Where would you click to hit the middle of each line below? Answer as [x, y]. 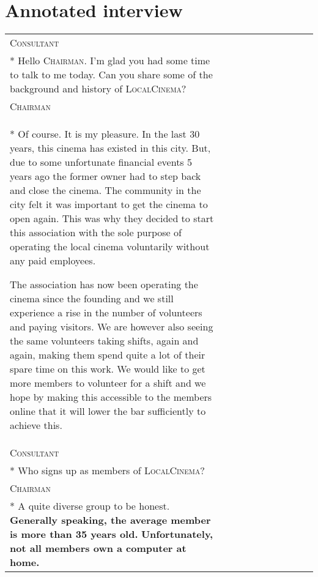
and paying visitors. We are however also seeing [112, 327]
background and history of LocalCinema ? [98, 89]
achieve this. [36, 425]
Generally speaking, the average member [110, 520]
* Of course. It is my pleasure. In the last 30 [105, 134]
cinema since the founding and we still [92, 299]
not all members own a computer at [98, 548]
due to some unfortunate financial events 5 [101, 162]
